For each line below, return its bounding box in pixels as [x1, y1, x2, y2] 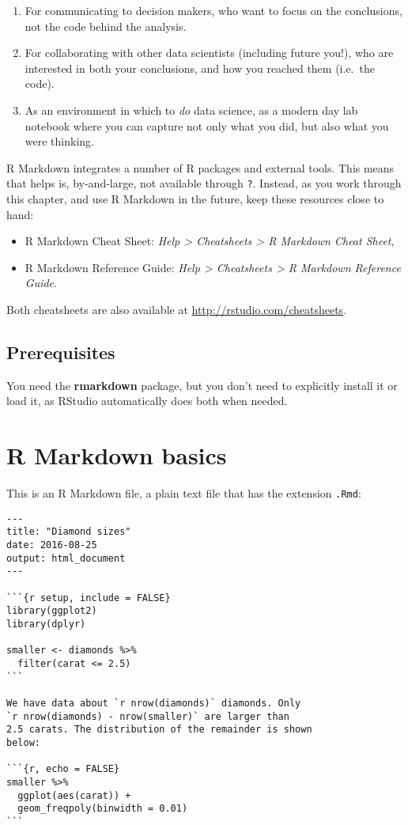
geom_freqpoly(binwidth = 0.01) [17, 803, 188, 815]
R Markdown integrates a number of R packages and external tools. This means [6, 159, 395, 176]
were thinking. [25, 133, 94, 149]
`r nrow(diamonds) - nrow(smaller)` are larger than [6, 710, 289, 722]
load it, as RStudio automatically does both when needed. [6, 392, 288, 409]
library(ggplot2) [6, 605, 97, 617]
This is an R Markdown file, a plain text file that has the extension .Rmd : [6, 485, 361, 501]
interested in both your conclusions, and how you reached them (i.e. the [25, 59, 375, 76]
